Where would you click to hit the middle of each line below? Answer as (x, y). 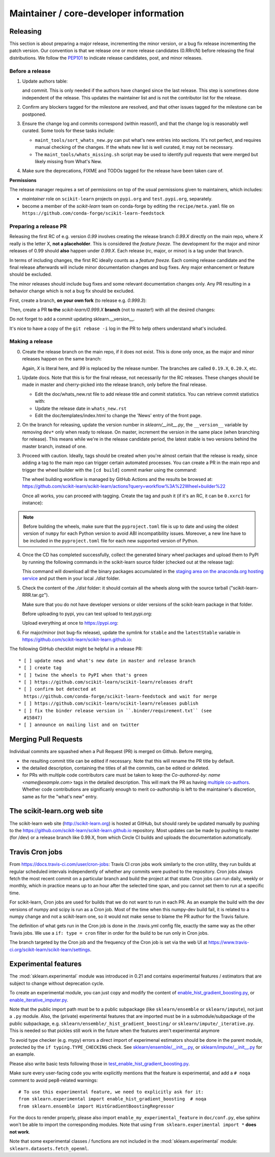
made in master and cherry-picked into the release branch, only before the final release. (115, 384)
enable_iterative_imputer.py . (39, 1000)
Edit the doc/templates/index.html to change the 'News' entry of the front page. (118, 415)
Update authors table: (45, 81)
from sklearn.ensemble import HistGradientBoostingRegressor (96, 1106)
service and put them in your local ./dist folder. (71, 578)
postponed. (34, 114)
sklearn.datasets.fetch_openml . (49, 1148)
